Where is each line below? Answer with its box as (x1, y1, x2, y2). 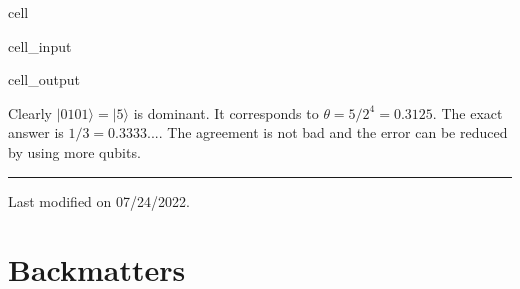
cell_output (8, 69, 80, 90)
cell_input (8, 35, 72, 56)
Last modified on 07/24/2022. (8, 190, 190, 211)
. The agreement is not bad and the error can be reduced (158, 122, 508, 143)
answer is (8, 122, 64, 143)
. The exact (432, 102, 503, 123)
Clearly (8, 102, 52, 123)
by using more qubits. (8, 141, 141, 162)
